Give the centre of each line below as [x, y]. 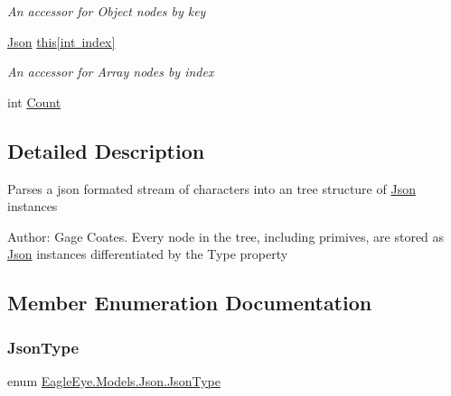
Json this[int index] [61, 41]
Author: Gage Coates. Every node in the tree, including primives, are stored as [226, 236]
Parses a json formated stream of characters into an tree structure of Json [211, 188]
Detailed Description [106, 150]
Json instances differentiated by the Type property [148, 254]
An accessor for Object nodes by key [107, 11]
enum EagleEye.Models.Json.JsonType [114, 380]
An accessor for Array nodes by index [111, 72]
